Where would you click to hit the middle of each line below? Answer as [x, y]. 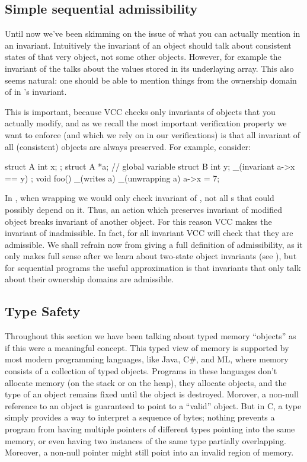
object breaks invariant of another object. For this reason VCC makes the [138, 221]
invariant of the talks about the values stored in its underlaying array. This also [149, 68]
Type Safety [43, 311]
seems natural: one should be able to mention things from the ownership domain [151, 80]
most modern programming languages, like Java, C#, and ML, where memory [147, 359]
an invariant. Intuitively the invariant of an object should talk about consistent [148, 45]
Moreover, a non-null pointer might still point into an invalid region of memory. [149, 452]
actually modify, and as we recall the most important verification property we [146, 123]
